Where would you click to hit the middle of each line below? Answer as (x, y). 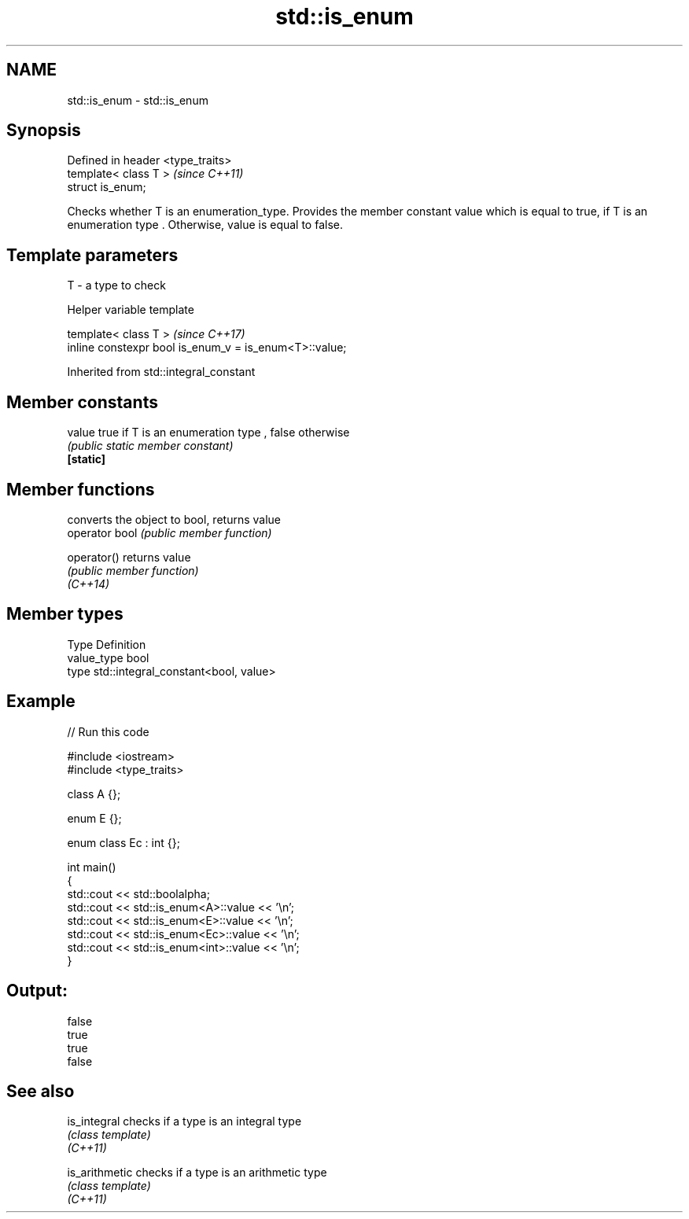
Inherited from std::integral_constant (161, 372)
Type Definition (107, 644)
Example (41, 702)
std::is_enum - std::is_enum (138, 100)
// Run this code (108, 731)
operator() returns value (129, 557)
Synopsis (44, 131)
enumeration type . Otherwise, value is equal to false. (205, 225)
